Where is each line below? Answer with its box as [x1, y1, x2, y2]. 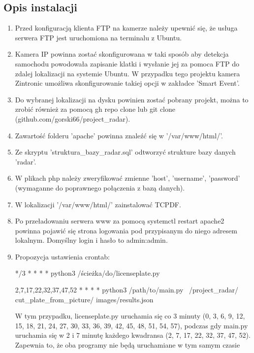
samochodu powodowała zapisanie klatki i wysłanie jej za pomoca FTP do [15, 58, 240, 68]
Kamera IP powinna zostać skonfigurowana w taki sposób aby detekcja [15, 49, 229, 59]
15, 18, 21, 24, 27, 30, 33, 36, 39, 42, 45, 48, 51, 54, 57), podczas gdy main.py [15, 320, 248, 330]
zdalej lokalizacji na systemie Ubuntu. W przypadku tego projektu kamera [15, 68, 240, 78]
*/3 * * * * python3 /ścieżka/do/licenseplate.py [15, 268, 160, 278]
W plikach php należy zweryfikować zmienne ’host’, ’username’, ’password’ [15, 173, 240, 183]
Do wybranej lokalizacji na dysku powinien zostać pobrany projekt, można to [15, 94, 249, 104]
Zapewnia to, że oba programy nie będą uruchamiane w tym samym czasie [15, 340, 240, 350]
